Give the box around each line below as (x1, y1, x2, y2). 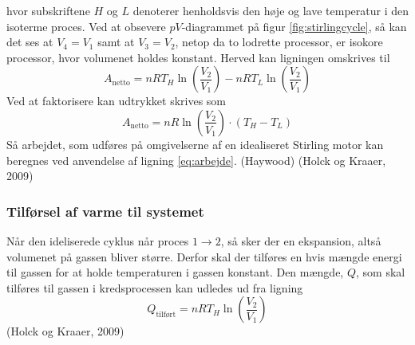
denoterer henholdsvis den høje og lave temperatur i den (132, 2, 409, 18)
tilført (156, 311, 176, 320)
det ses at (6, 33, 53, 50)
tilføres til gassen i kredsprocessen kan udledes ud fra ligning (6, 279, 303, 296)
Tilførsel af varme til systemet (6, 201, 204, 221)
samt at (97, 33, 135, 50)
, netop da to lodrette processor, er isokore (175, 33, 383, 50)
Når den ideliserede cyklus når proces (6, 232, 189, 249)
